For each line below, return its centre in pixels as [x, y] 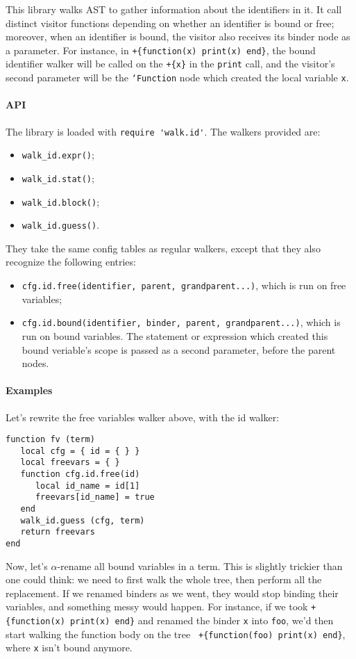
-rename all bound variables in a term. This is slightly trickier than [200, 566]
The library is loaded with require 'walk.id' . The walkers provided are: [163, 131]
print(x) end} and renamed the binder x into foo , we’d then [202, 620]
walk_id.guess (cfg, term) [83, 520]
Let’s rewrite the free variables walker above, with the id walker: [143, 417]
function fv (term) [50, 440]
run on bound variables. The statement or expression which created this [175, 335]
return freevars [58, 532]
